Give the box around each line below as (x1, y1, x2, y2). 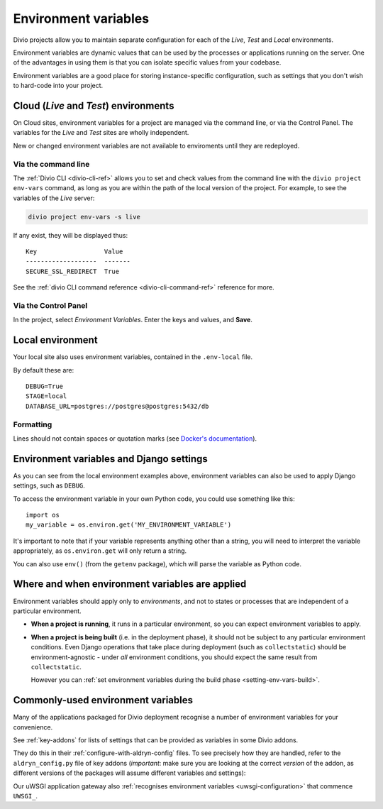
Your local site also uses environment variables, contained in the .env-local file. (13, 353, 253, 361)
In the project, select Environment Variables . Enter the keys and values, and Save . (13, 316, 253, 324)
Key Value (26, 248, 123, 255)
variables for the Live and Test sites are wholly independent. (13, 128, 189, 137)
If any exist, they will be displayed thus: (13, 231, 128, 239)
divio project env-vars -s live (28, 213, 141, 221)
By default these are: (13, 365, 74, 374)
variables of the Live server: (13, 194, 95, 202)
